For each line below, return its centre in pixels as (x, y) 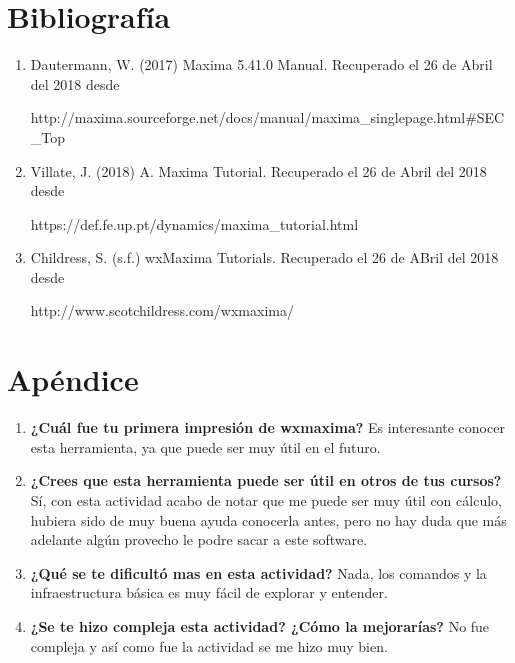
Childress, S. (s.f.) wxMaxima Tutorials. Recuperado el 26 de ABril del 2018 (264, 257)
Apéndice (73, 379)
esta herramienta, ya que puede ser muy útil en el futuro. (205, 446)
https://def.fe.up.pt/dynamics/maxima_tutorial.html (194, 223)
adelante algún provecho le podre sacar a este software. (199, 539)
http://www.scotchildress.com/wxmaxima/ (162, 310)
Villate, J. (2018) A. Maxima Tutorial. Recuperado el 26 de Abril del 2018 (258, 170)
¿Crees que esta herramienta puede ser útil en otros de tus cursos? (266, 480)
